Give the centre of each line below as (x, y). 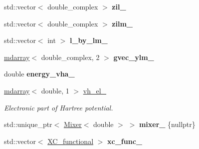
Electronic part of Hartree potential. (59, 107)
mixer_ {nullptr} (167, 124)
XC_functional (71, 141)
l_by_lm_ (89, 40)
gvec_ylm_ (134, 57)
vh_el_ (95, 90)
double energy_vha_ (39, 74)
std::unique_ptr (28, 124)
